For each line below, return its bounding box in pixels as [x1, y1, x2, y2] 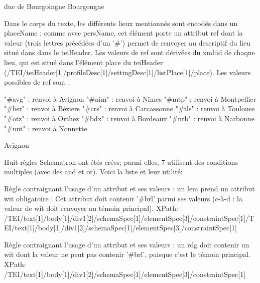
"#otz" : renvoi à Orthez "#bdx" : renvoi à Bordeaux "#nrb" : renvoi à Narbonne [4, 113, 254, 123]
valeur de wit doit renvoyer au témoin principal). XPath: [4, 203, 178, 213]
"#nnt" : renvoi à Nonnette [4, 123, 87, 133]
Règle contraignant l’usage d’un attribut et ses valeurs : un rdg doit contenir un [4, 239, 249, 249]
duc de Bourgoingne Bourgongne [4, 1, 104, 11]
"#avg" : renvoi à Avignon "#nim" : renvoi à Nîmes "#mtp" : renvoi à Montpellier [4, 93, 256, 104]
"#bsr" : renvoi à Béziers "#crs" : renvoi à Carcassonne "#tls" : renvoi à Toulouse [4, 103, 255, 114]
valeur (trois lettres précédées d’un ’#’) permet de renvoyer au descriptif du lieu [4, 37, 250, 48]
